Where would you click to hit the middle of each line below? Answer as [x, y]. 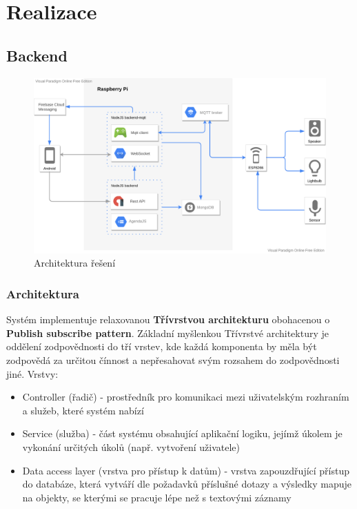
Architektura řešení [75, 263]
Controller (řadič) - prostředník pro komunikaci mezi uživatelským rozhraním [186, 397]
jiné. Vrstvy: [32, 373]
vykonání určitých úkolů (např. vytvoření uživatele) [131, 446]
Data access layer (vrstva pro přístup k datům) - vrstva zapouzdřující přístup [186, 470]
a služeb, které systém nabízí [83, 410]
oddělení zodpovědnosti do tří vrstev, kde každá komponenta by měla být [162, 346]
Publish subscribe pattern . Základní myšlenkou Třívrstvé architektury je [167, 333]
